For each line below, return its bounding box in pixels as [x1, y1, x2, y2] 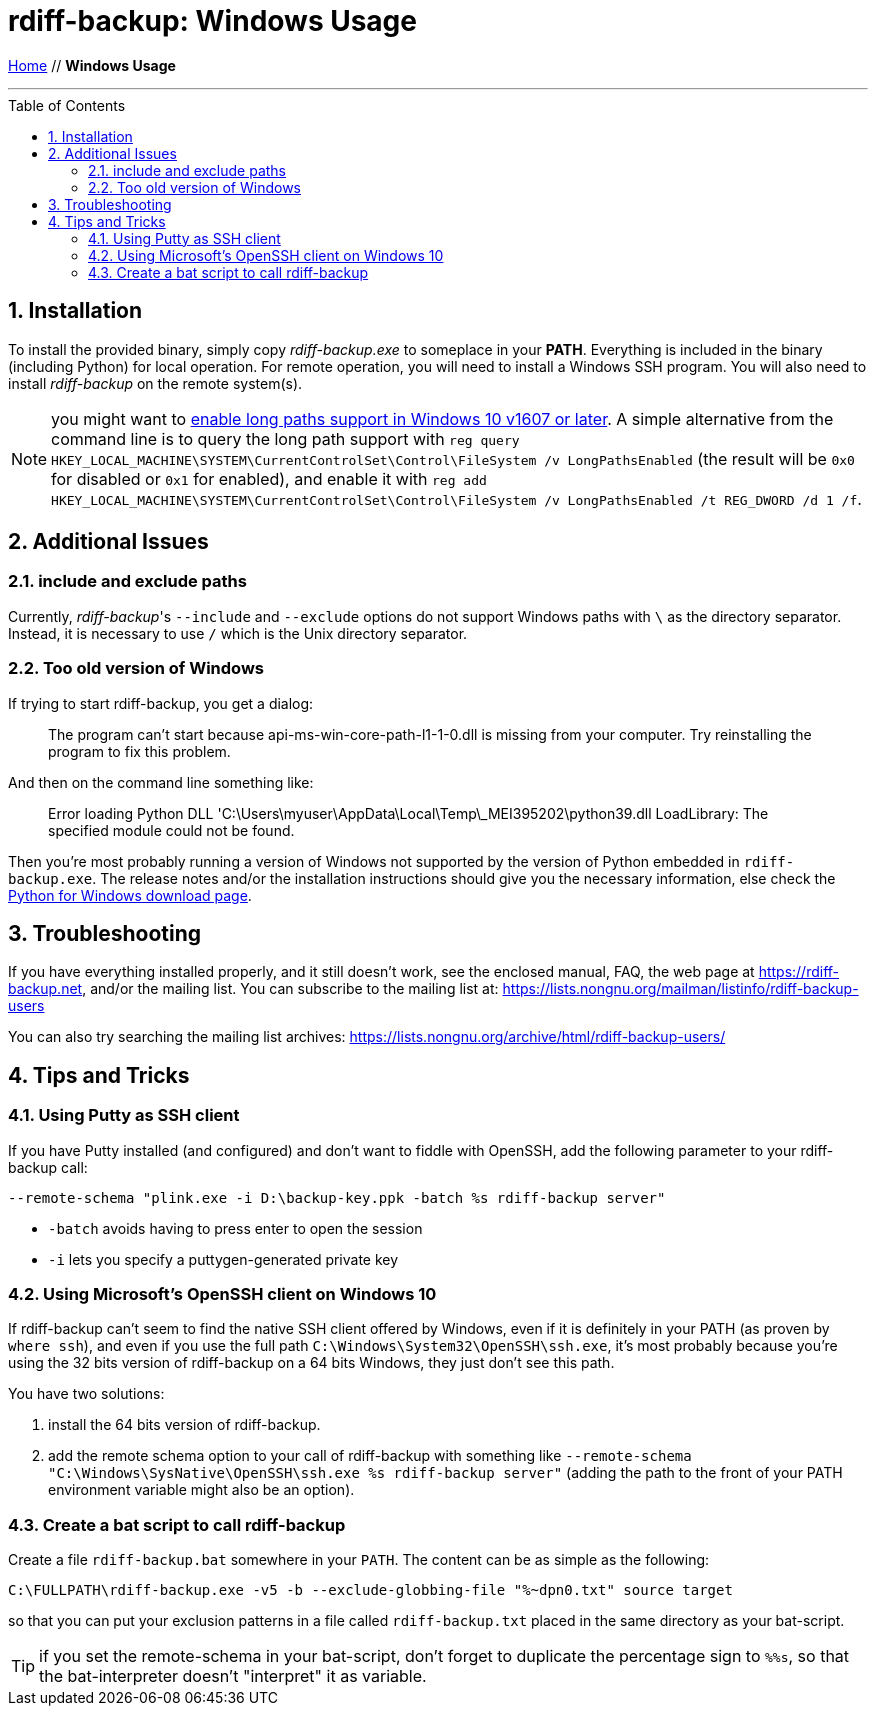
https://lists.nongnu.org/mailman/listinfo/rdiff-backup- [502, 980, 859, 998]
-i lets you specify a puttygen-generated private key [48, 1250, 399, 1268]
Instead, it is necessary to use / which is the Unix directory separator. [8, 624, 468, 642]
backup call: [8, 1158, 88, 1176]
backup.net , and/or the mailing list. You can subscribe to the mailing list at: [8, 980, 499, 998]
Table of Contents [8, 96, 126, 114]
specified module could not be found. [48, 821, 295, 839]
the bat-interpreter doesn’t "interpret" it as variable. [39, 1666, 427, 1687]
